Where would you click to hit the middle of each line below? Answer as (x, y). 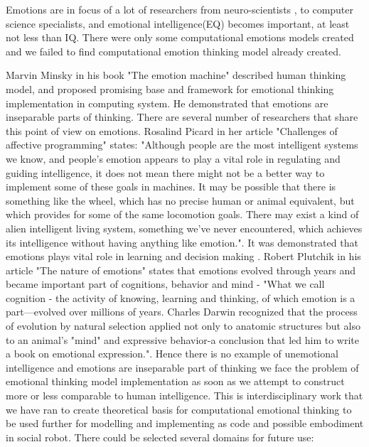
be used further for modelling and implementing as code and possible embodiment (185, 423)
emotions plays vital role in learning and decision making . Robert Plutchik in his (183, 256)
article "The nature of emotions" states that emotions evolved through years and (181, 270)
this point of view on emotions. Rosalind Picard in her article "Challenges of (172, 130)
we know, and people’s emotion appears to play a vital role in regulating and (173, 158)
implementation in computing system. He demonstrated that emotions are (167, 103)
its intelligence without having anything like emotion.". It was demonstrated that (182, 242)
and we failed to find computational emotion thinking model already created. (173, 51)
